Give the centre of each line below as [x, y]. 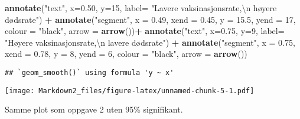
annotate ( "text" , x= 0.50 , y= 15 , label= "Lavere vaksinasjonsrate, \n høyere [141, 8]
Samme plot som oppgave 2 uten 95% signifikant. [94, 109]
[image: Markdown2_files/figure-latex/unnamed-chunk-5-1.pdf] [130, 91]
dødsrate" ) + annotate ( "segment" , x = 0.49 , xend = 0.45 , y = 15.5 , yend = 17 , [150, 19]
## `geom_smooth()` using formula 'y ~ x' [89, 72]
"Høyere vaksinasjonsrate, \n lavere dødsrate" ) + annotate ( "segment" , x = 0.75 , [150, 42]
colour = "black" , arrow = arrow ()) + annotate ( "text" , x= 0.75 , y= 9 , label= [145, 31]
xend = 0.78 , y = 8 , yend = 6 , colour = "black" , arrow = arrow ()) [126, 54]
